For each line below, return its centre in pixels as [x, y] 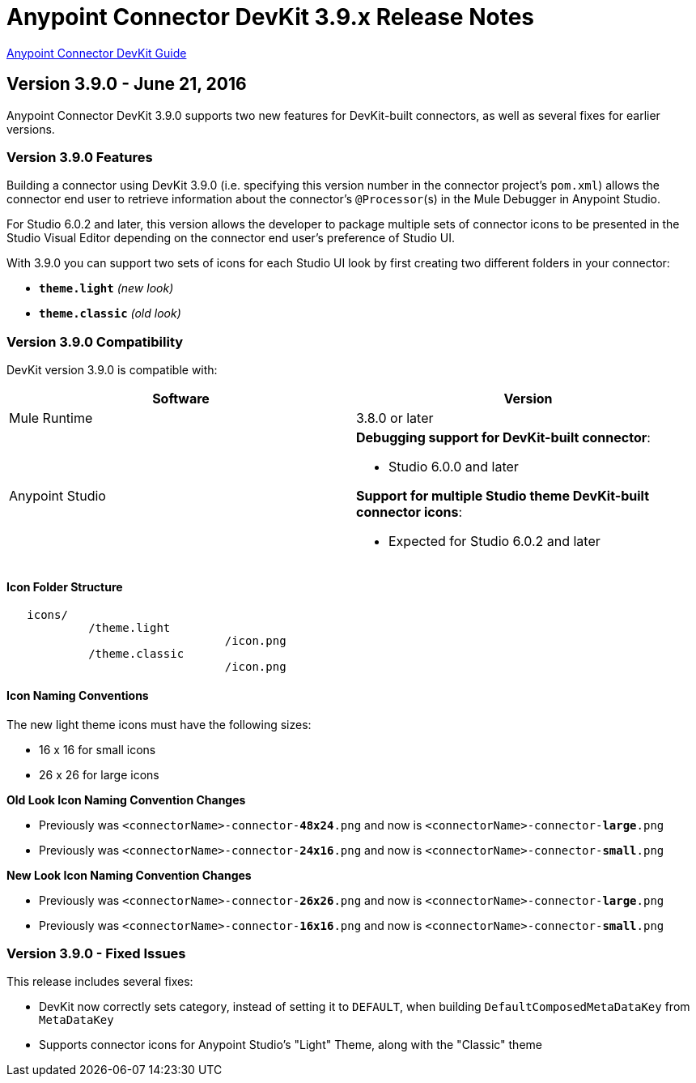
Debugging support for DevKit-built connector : [503, 438]
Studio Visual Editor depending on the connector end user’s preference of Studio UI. [231, 238]
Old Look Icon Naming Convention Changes [126, 799]
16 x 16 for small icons [98, 749]
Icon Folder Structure [65, 586]
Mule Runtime [51, 418]
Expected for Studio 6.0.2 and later [494, 541]
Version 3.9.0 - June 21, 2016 [127, 84]
